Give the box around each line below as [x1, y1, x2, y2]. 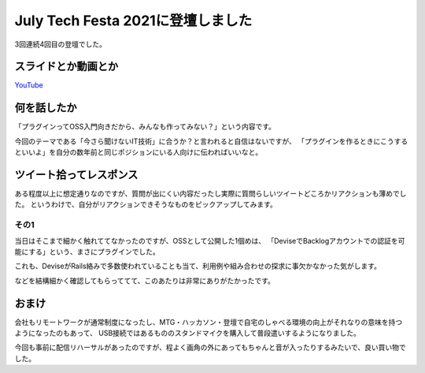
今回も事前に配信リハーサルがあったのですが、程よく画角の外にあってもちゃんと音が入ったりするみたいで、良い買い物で [14, 343, 407, 352]
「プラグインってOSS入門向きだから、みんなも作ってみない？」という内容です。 [14, 122, 275, 132]
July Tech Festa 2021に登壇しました [14, 12, 253, 29]
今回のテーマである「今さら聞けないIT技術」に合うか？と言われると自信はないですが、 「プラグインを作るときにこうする [14, 136, 408, 146]
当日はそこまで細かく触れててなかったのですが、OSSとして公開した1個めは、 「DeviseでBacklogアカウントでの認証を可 [14, 236, 405, 245]
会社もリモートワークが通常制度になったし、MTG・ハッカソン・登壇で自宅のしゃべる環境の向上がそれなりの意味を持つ [14, 317, 403, 326]
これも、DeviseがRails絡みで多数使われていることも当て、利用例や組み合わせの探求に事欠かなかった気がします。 [14, 261, 382, 271]
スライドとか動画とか [14, 60, 118, 73]
